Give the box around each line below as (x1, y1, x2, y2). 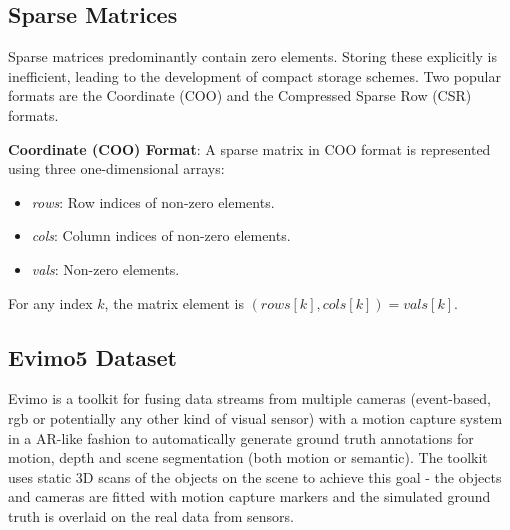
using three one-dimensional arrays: (8, 158, 225, 179)
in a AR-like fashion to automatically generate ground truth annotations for (8, 427, 474, 448)
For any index (8, 292, 93, 313)
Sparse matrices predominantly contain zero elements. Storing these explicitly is (8, 46, 498, 67)
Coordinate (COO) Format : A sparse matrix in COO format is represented (8, 138, 491, 159)
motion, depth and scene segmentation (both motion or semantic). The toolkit (8, 447, 488, 468)
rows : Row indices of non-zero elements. (31, 191, 275, 212)
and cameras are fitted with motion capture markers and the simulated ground (8, 486, 491, 507)
